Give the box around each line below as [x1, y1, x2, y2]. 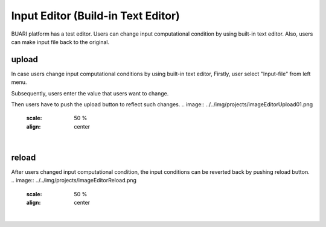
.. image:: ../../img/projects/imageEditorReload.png [11, 177, 137, 184]
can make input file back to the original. [11, 38, 110, 45]
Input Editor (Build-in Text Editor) [11, 9, 181, 22]
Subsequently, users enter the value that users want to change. [11, 89, 169, 97]
